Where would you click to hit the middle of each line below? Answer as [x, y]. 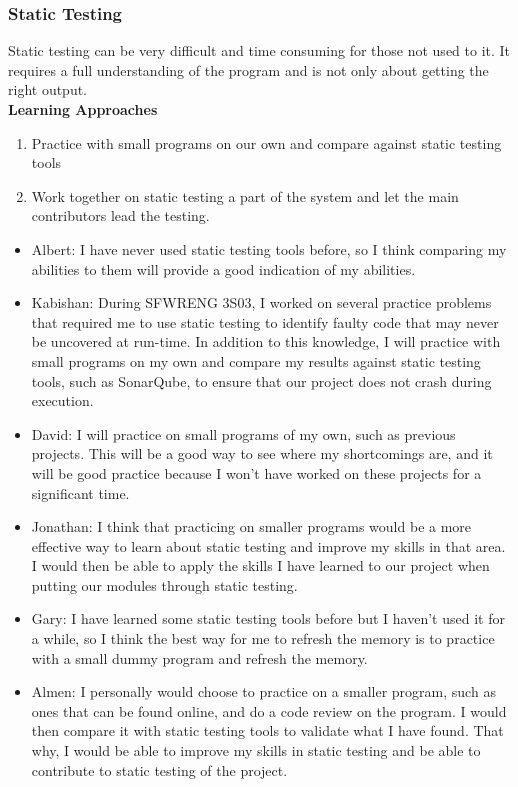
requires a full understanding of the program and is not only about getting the [248, 69]
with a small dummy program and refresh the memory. [199, 657]
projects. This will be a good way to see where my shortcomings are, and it [262, 453]
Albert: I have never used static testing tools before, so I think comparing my [269, 248]
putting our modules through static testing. [164, 584]
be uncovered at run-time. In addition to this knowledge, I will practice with [266, 341]
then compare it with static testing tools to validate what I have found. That [267, 730]
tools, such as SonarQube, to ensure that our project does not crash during [261, 380]
